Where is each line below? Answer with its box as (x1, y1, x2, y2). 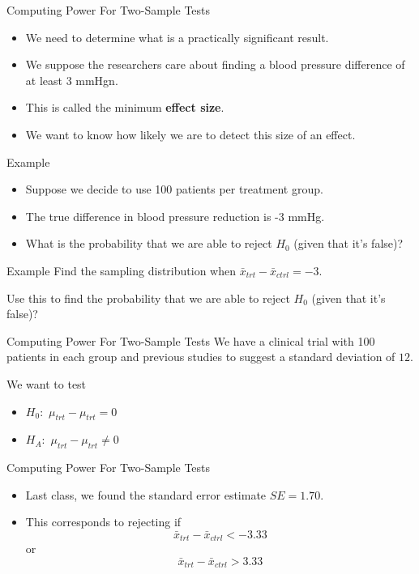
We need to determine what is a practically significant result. (25, 28, 329, 45)
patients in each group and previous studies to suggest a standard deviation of (6, 348, 395, 365)
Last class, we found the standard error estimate (25, 486, 267, 503)
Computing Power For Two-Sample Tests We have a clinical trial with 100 (6, 332, 375, 349)
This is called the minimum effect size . (25, 99, 224, 116)
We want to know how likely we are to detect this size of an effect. (25, 125, 356, 142)
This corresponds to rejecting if (25, 513, 182, 530)
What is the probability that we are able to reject (25, 235, 272, 252)
